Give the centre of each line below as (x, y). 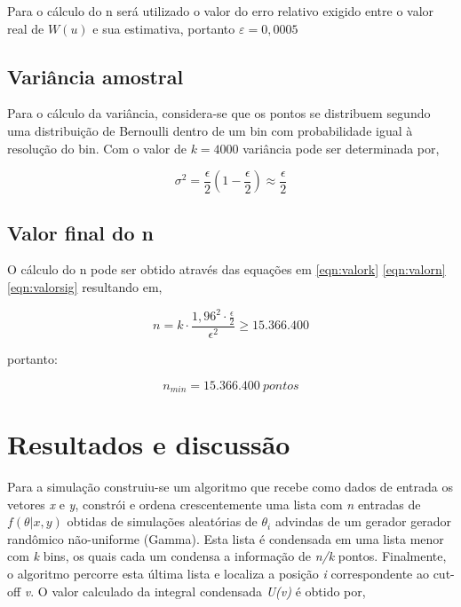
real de (26, 28)
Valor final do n (81, 232)
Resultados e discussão (149, 444)
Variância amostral (95, 76)
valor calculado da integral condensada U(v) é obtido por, (209, 591)
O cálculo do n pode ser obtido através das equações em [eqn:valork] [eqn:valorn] (227, 269)
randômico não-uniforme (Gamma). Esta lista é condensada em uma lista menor (226, 538)
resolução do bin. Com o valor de (97, 148)
